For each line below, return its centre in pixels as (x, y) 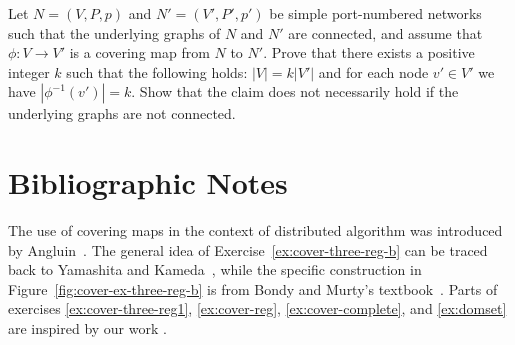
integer (29, 71)
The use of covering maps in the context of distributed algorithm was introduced (255, 230)
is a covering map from (139, 52)
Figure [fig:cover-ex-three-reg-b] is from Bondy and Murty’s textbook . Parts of (253, 288)
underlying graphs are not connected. (122, 113)
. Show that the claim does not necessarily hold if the (295, 91)
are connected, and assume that (385, 32)
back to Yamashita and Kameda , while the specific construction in (215, 269)
